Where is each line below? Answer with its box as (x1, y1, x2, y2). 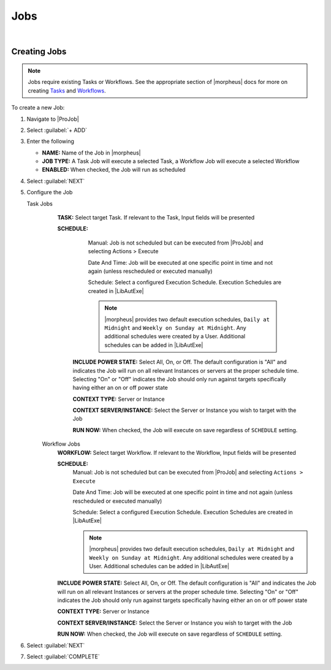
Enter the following (26, 138, 75, 145)
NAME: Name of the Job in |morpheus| (42, 149, 141, 156)
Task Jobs (26, 200, 53, 207)
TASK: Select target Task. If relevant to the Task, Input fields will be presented (57, 214, 255, 221)
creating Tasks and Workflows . (28, 86, 107, 94)
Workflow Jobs (42, 440, 81, 447)
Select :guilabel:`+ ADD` (26, 126, 88, 134)
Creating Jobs (11, 47, 67, 57)
